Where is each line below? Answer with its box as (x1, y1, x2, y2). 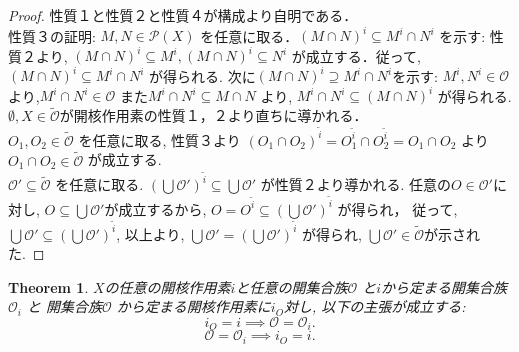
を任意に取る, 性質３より (78, 129, 241, 150)
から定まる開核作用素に (116, 296, 271, 317)
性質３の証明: (8, 25, 96, 46)
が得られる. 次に (149, 65, 256, 86)
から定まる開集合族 (381, 276, 508, 297)
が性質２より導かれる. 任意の (260, 174, 452, 195)
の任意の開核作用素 (104, 276, 231, 297)
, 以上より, (116, 223, 185, 244)
